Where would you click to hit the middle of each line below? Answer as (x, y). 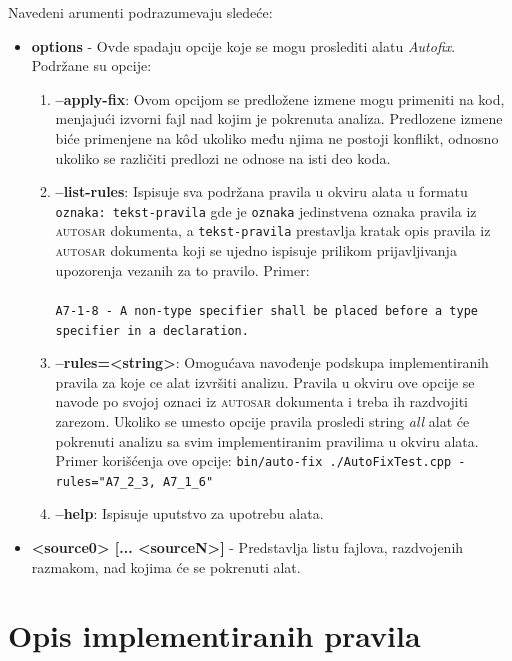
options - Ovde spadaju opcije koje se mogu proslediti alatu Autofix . (243, 45)
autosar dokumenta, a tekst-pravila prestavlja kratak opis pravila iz (273, 230)
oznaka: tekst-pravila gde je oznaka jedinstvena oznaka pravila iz (266, 210)
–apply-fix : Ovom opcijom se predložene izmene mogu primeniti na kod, (280, 98)
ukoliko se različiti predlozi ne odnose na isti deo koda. (223, 157)
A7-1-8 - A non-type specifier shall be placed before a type (266, 310)
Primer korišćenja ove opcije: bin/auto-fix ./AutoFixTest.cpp (253, 460)
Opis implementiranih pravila (214, 635)
